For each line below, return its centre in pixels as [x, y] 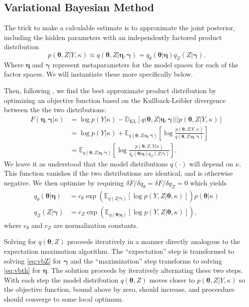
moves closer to [172, 279]
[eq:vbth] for [22, 270]
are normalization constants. [96, 225]
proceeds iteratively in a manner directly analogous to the [153, 241]
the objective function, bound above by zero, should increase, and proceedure [119, 289]
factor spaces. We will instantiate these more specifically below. [98, 74]
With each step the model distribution [61, 279]
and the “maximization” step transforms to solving [146, 260]
